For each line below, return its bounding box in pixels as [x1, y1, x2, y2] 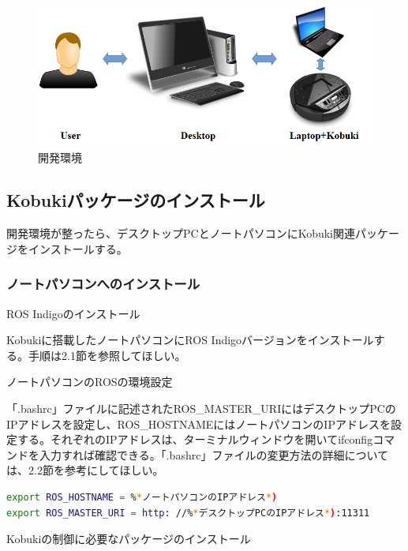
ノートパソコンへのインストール [6, 274, 200, 294]
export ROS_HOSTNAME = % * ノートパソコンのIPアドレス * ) [6, 491, 278, 503]
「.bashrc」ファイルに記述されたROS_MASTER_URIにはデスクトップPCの [6, 399, 396, 416]
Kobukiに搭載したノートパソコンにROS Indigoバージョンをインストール [6, 332, 374, 348]
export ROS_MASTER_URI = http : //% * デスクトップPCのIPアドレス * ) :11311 [6, 507, 370, 519]
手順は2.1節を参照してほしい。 [28, 347, 186, 363]
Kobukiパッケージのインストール [6, 188, 265, 212]
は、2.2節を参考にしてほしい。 [6, 462, 164, 478]
